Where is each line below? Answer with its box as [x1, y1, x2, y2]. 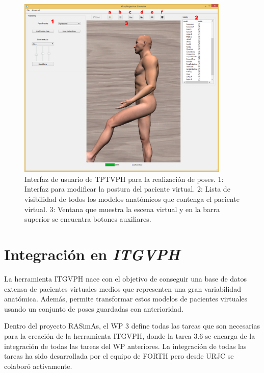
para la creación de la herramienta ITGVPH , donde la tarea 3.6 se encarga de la [4, 330, 255, 341]
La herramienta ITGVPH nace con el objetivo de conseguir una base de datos [4, 273, 247, 284]
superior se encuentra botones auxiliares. [24, 214, 151, 224]
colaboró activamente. [4, 360, 72, 371]
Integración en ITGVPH [4, 244, 180, 265]
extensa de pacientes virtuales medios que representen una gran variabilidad [4, 283, 241, 294]
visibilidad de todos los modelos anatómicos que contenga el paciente [24, 194, 240, 204]
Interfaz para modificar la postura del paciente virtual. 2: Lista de [24, 183, 230, 194]
